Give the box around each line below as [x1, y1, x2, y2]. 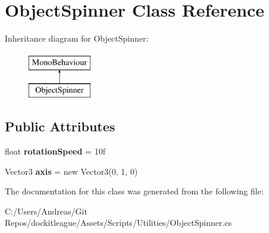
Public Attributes [5, 117, 115, 136]
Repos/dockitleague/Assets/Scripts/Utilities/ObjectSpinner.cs [5, 216, 232, 229]
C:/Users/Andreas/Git [5, 204, 87, 217]
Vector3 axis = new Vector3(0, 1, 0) [5, 165, 138, 177]
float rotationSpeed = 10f [5, 145, 105, 158]
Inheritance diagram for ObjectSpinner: [5, 32, 149, 45]
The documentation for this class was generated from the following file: [5, 185, 264, 197]
